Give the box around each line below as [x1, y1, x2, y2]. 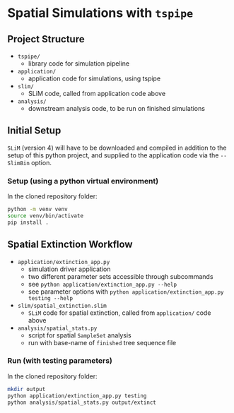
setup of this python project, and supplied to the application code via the [7, 150, 219, 160]
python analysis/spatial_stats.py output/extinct [7, 399, 157, 406]
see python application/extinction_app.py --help [28, 280, 177, 288]
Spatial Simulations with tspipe [7, 5, 194, 21]
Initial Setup [7, 125, 62, 137]
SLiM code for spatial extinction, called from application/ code [28, 309, 211, 317]
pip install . [7, 219, 49, 226]
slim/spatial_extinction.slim [17, 302, 107, 309]
